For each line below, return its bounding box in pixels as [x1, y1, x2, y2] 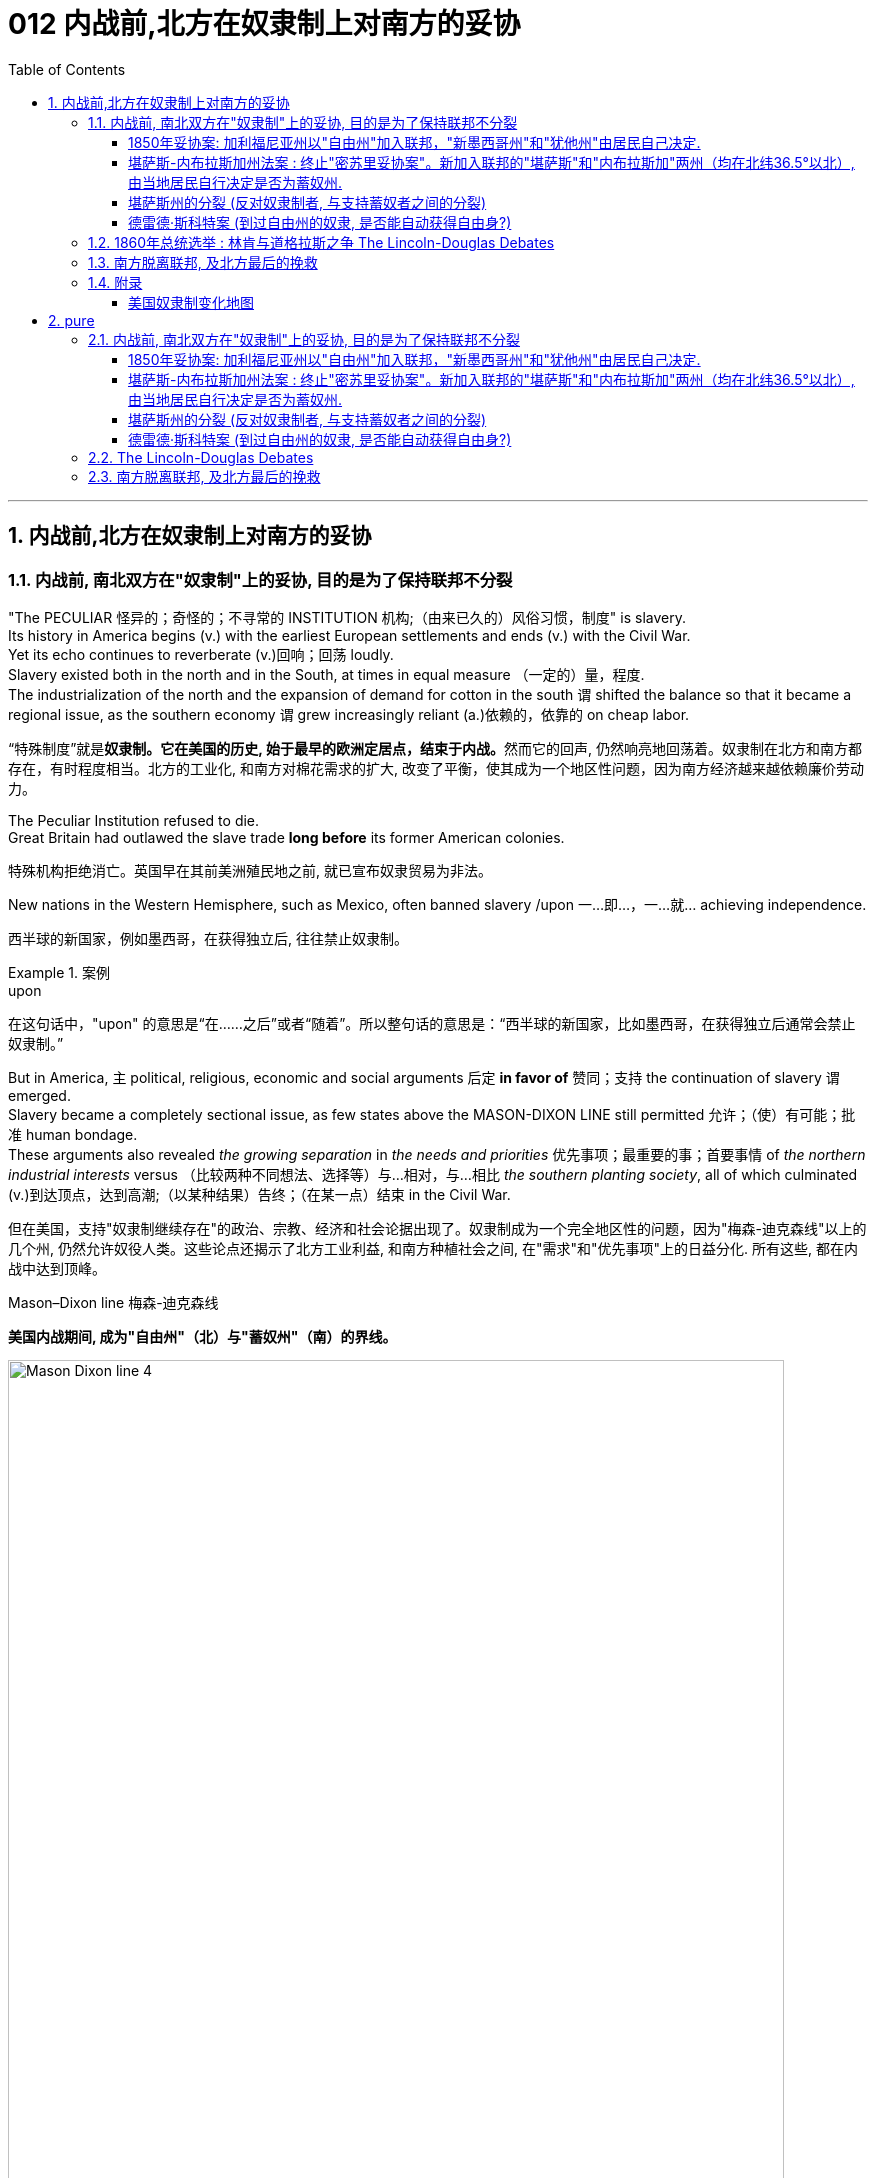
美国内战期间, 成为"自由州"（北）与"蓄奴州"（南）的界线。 [8, 1327, 397, 1345]
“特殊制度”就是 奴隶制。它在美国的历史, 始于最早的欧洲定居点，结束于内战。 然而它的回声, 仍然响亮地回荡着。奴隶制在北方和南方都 [8, 739, 862, 757]
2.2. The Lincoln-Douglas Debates [88, 448, 314, 466]
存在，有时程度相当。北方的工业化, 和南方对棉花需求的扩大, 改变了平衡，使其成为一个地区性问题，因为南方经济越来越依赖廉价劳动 [8, 759, 864, 777]
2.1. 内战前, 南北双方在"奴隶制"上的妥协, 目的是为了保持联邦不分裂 [88, 330, 521, 348]
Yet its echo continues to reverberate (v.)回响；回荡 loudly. [8, 645, 394, 663]
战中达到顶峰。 [8, 1259, 106, 1277]
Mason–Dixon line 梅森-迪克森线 [8, 1293, 219, 1311]
